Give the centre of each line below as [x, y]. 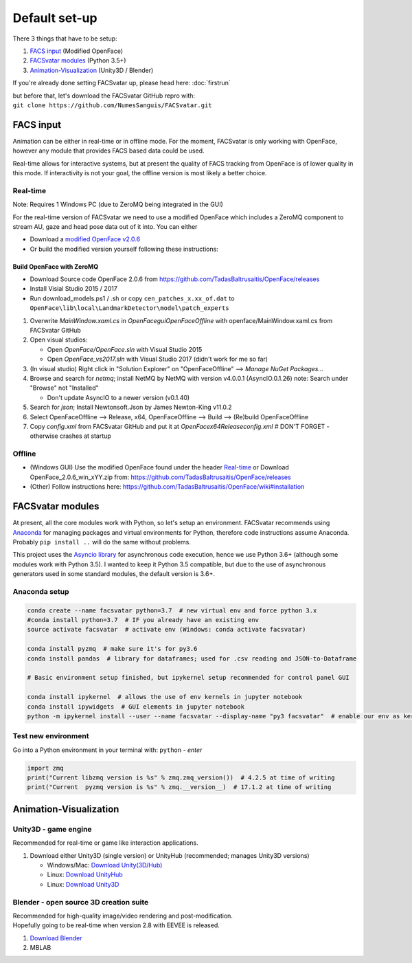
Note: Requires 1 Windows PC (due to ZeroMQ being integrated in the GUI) [118, 204]
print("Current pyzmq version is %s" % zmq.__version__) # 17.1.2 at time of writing [179, 787]
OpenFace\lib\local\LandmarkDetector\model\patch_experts [129, 308]
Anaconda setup [41, 591]
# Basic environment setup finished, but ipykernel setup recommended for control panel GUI [188, 678]
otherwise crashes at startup [70, 436]
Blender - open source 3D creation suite [81, 902]
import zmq [45, 768]
